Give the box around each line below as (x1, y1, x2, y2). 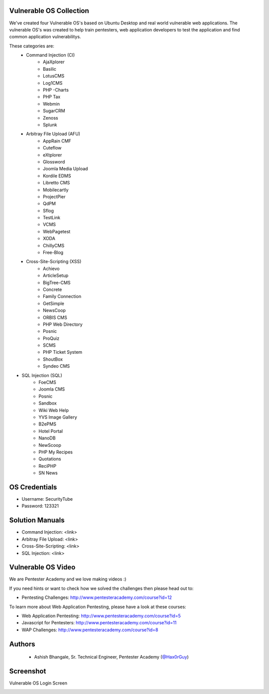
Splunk (43, 122, 57, 128)
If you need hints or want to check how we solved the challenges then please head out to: (9, 585, 194, 591)
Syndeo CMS (43, 363, 70, 369)
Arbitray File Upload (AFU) (26, 131, 81, 137)
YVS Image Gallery (38, 414, 77, 420)
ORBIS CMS (43, 314, 67, 320)
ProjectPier (43, 193, 66, 199)
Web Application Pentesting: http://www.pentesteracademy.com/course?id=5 (21, 613, 181, 619)
